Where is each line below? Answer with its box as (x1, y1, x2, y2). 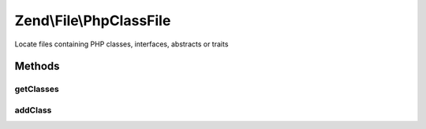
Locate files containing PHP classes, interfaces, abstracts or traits (14, 39, 229, 49)
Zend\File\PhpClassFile (14, 12, 171, 29)
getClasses (14, 83, 59, 94)
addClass (14, 105, 52, 116)
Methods (14, 60, 60, 73)
